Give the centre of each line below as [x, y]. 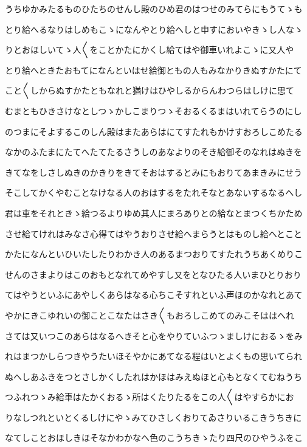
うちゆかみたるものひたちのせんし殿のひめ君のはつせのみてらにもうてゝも [154, 9]
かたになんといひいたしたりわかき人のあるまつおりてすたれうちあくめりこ [154, 254]
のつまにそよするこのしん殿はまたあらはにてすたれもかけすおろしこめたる [154, 131]
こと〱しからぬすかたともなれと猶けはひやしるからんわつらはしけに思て [150, 90]
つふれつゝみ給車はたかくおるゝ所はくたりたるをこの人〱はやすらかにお [150, 397]
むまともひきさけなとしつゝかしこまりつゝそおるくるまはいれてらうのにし [153, 110]
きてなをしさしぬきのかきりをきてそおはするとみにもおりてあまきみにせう [153, 172]
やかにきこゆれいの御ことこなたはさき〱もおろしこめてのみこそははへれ [150, 315]
